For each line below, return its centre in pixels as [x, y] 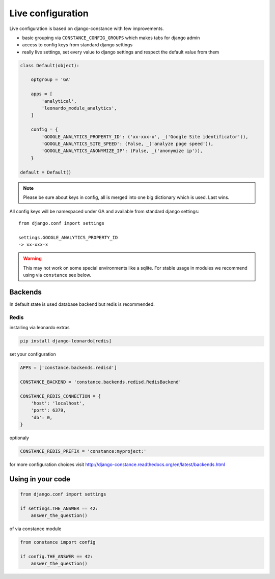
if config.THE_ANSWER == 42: [57, 557]
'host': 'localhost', [58, 403]
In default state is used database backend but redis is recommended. [82, 304]
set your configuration [33, 354]
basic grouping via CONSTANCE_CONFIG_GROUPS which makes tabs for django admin [111, 38]
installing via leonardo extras [39, 328]
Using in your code [40, 479]
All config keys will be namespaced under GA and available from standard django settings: [104, 212]
